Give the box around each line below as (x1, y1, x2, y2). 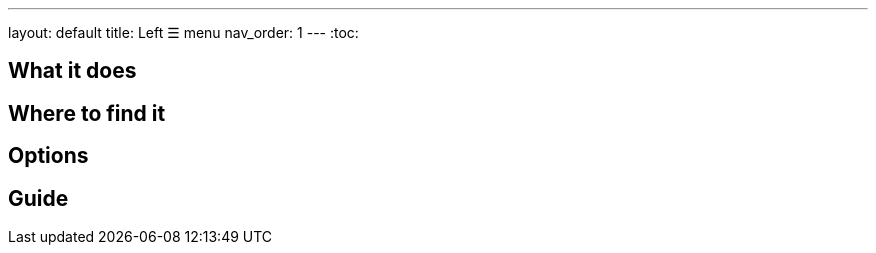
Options (8, 143, 89, 169)
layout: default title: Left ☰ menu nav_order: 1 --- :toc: (8, 24, 359, 41)
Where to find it (8, 100, 166, 126)
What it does (8, 58, 137, 84)
